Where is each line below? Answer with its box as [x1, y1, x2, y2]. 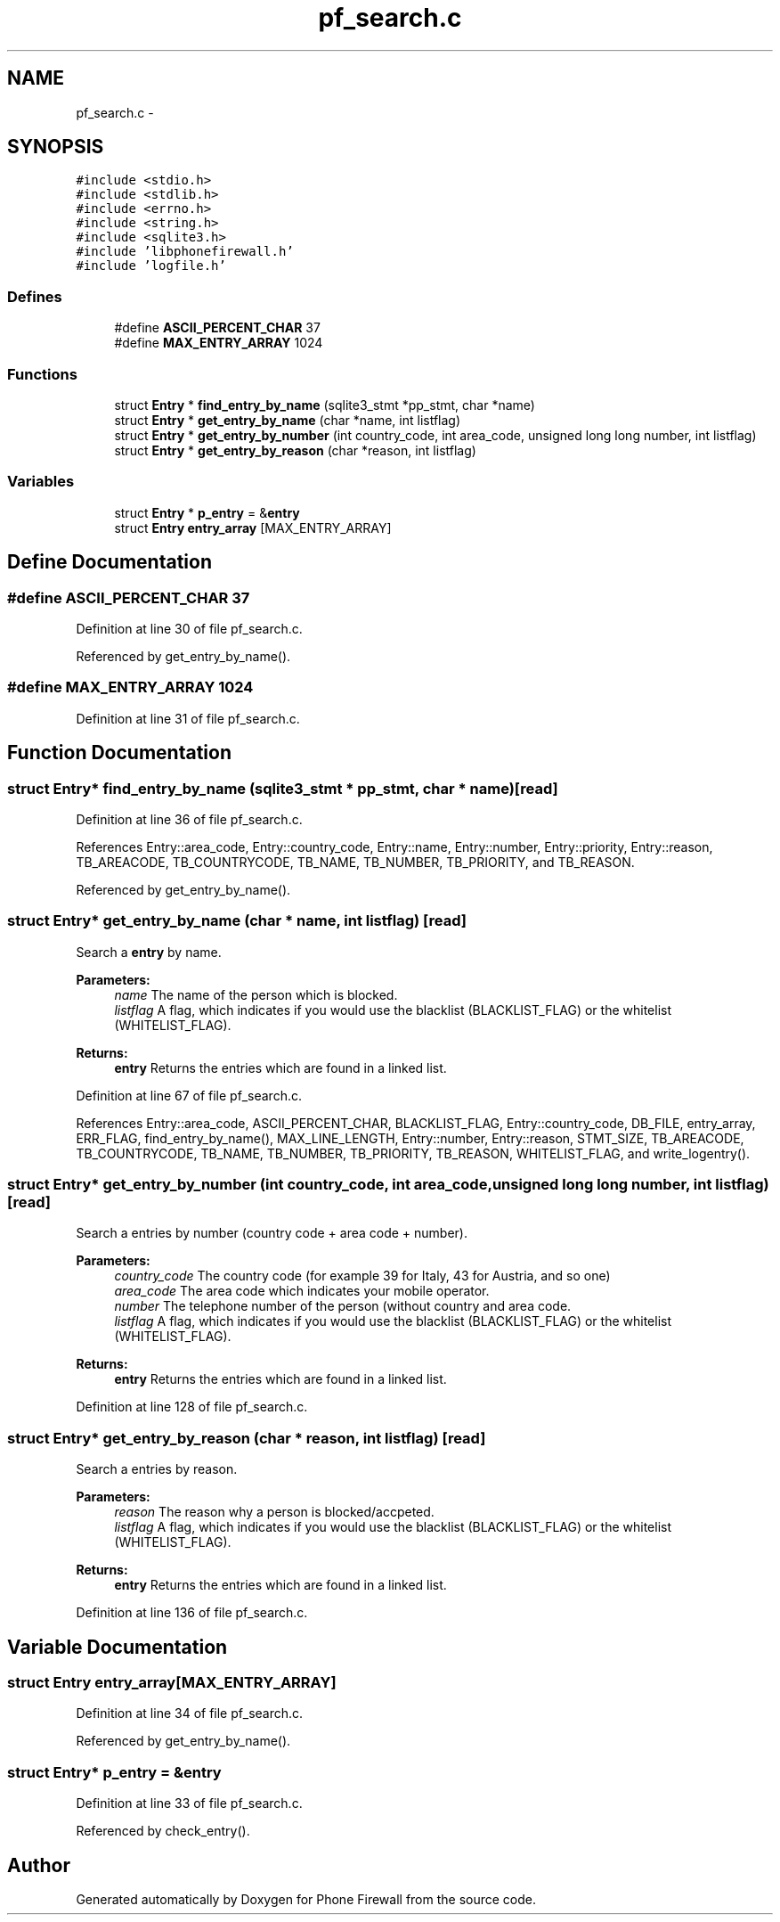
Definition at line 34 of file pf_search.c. [76, 1705, 304, 1722]
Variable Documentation [7, 1635, 228, 1658]
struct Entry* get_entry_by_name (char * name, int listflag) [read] [7, 912, 467, 930]
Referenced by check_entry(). [76, 1823, 250, 1839]
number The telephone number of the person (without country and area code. [114, 1298, 572, 1314]
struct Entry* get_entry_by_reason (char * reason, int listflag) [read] [7, 1428, 486, 1447]
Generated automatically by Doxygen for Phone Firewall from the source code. [76, 1891, 537, 1907]
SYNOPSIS [7, 135, 104, 159]
